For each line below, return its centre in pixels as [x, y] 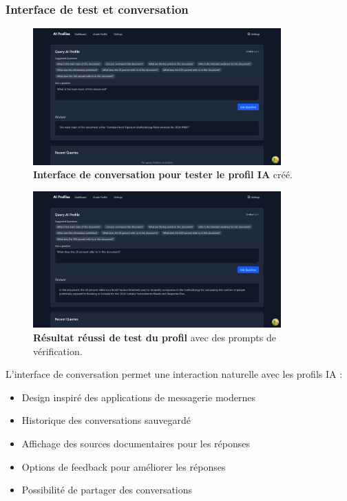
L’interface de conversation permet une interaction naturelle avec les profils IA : [174, 374]
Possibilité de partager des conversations [107, 490]
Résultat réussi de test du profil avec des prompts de [155, 337]
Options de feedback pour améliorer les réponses [124, 466]
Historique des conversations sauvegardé [106, 420]
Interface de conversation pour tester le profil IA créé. [163, 174]
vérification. [58, 351]
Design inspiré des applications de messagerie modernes [138, 397]
